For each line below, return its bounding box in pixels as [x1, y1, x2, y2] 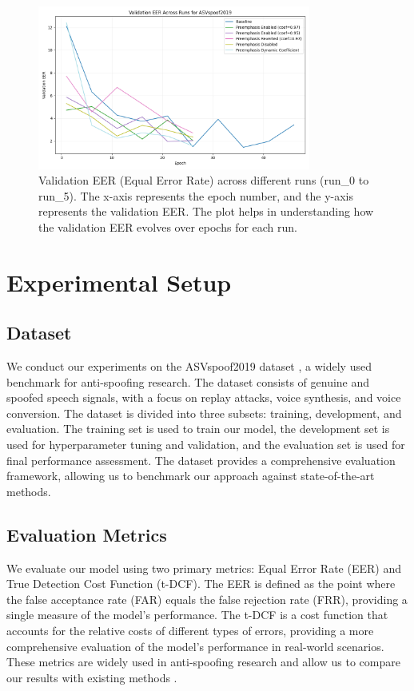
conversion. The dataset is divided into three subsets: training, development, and [6, 404, 402, 421]
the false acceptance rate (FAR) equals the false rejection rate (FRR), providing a [6, 590, 408, 607]
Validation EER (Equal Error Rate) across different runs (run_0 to [38, 172, 369, 189]
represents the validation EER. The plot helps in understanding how [38, 203, 374, 220]
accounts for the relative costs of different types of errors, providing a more [6, 622, 374, 638]
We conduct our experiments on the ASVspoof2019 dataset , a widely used [6, 358, 372, 375]
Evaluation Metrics [6, 522, 167, 546]
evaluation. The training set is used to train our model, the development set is [6, 420, 390, 437]
